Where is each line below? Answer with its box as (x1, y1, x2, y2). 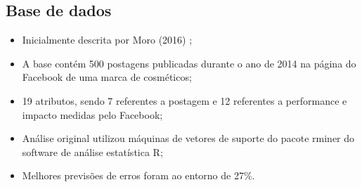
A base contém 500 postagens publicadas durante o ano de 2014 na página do (22, 56, 356, 70)
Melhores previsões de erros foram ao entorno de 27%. (22, 168, 255, 183)
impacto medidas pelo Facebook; (22, 107, 163, 122)
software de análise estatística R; (22, 144, 163, 159)
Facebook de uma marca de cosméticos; (22, 70, 192, 84)
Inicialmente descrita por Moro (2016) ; (22, 32, 193, 47)
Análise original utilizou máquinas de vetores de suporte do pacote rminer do (22, 131, 355, 146)
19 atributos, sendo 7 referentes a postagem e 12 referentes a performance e (22, 93, 347, 108)
